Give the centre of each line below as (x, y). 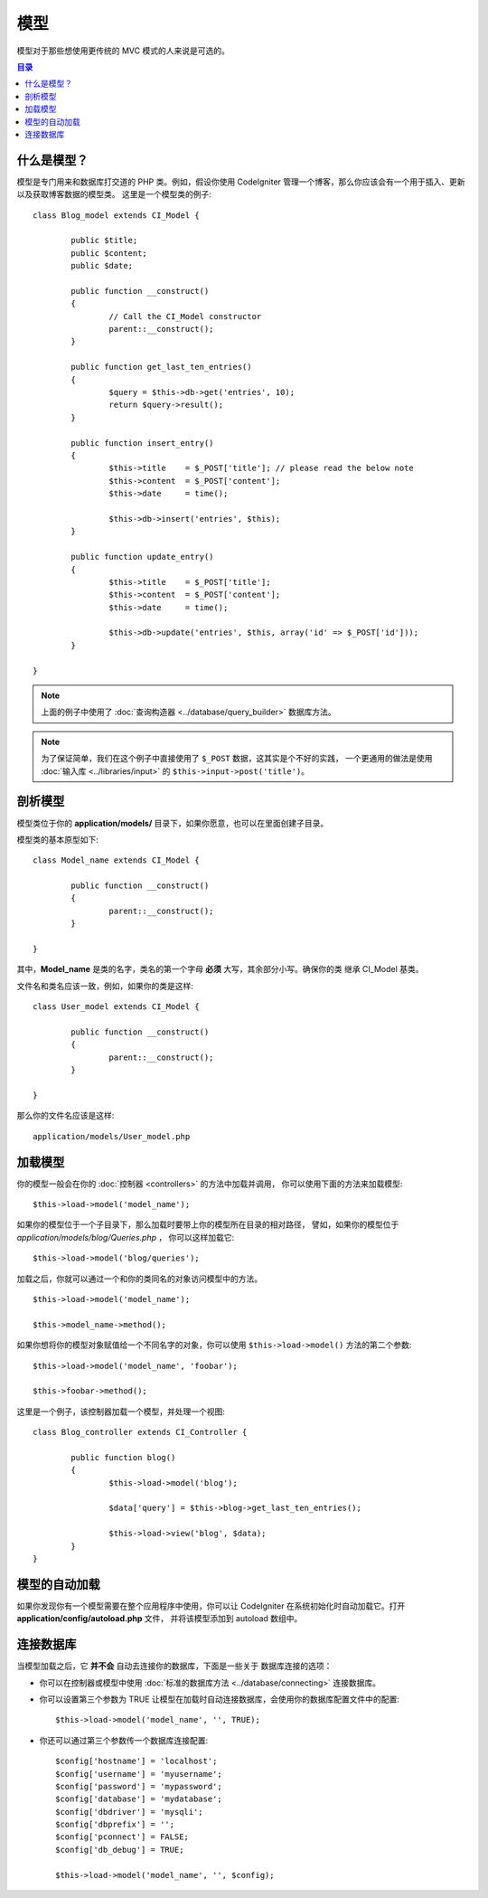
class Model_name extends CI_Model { (117, 860)
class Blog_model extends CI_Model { (117, 215)
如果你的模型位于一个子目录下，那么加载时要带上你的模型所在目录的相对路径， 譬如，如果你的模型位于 (208, 1224)
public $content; (109, 253)
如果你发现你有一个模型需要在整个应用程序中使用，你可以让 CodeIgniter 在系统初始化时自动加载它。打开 (211, 1606)
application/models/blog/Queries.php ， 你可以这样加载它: (126, 1237)
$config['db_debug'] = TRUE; (120, 1850)
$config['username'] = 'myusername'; (139, 1774)
